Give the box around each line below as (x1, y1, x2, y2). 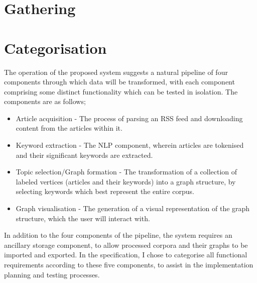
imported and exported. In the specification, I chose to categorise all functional (4, 249, 247, 260)
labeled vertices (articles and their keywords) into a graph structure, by (16, 176, 236, 186)
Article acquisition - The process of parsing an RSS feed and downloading (16, 113, 243, 123)
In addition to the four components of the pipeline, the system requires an (4, 230, 232, 240)
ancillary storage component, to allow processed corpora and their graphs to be (4, 239, 248, 250)
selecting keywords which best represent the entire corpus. (16, 186, 195, 197)
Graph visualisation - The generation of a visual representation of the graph (16, 203, 250, 214)
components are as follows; (4, 96, 86, 107)
